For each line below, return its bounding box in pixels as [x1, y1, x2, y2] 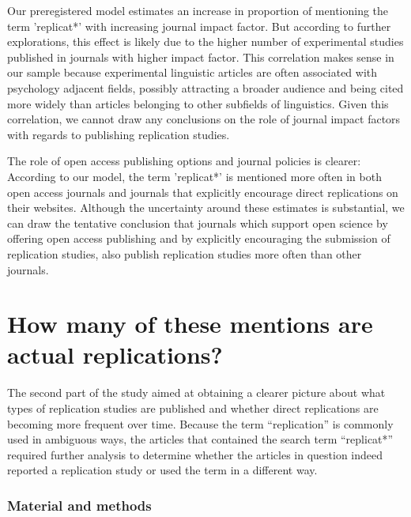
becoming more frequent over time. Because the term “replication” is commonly [7, 415, 394, 432]
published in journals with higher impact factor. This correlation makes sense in [7, 48, 394, 65]
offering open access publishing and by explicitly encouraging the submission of [7, 230, 390, 247]
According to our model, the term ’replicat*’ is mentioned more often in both [7, 168, 382, 184]
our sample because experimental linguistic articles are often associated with [7, 64, 378, 81]
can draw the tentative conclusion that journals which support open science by [7, 214, 388, 231]
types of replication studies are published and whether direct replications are [7, 400, 379, 416]
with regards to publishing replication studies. [7, 126, 230, 142]
